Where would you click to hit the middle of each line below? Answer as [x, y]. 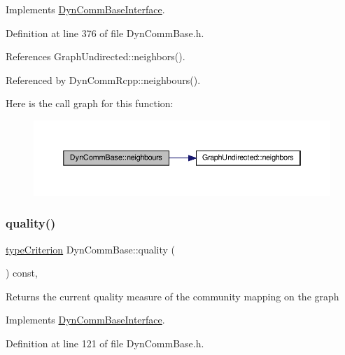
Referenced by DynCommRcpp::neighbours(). [103, 79]
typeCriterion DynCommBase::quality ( [91, 249]
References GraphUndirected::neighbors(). [96, 56]
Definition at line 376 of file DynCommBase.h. [105, 33]
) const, [22, 273]
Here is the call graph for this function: [90, 103]
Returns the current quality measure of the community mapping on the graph [172, 296]
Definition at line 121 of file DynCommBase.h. [105, 343]
